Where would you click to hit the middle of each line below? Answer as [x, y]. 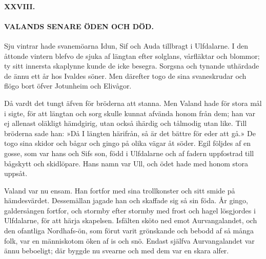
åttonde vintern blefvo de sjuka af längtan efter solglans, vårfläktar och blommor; [132, 56]
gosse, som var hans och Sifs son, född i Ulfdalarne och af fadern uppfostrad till [129, 153]
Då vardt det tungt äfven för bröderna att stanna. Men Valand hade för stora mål [133, 103]
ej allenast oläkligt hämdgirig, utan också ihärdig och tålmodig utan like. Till [126, 123]
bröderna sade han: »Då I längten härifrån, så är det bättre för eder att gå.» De [130, 133]
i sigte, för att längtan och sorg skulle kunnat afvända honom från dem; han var [130, 113]
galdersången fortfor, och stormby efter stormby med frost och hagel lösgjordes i [130, 210]
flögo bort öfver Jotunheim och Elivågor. [68, 86]
